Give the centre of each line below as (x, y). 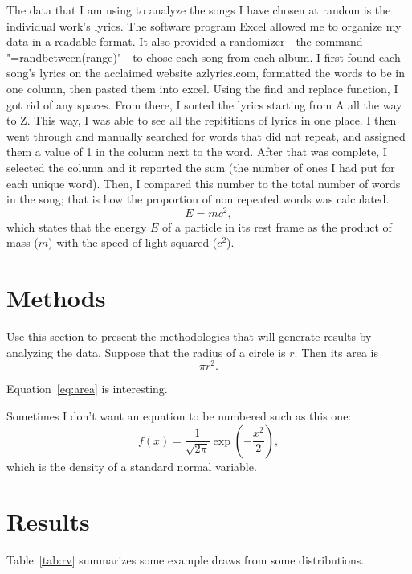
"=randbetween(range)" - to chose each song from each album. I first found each (204, 57)
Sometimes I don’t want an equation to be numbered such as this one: (179, 415)
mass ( (22, 242)
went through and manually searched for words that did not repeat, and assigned (206, 135)
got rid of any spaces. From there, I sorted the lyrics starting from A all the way (204, 104)
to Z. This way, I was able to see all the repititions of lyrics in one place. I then (202, 120)
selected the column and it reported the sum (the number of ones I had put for (201, 167)
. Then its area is (337, 352)
